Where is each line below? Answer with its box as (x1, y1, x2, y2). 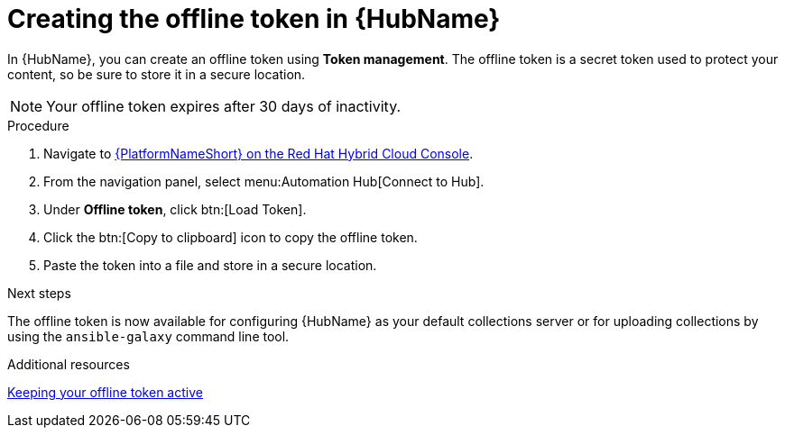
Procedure (7, 117, 69, 133)
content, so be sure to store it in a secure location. (7, 66, 306, 82)
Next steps (7, 285, 71, 301)
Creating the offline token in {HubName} (7, 4, 501, 34)
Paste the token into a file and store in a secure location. (43, 257, 377, 273)
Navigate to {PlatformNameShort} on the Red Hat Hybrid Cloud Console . (43, 145, 474, 161)
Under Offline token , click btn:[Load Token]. (43, 201, 307, 217)
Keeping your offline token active (7, 384, 203, 400)
